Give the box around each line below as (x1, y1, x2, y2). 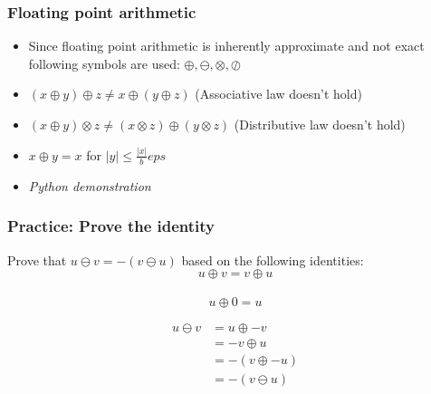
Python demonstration (28, 176, 151, 195)
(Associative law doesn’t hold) (195, 84, 362, 103)
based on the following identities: (181, 250, 364, 269)
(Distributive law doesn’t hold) (234, 115, 406, 133)
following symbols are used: (28, 53, 180, 72)
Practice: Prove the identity (7, 215, 215, 237)
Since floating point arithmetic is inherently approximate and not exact (28, 36, 425, 55)
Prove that (7, 250, 67, 269)
